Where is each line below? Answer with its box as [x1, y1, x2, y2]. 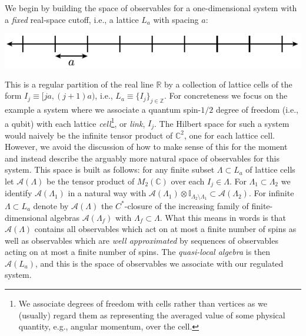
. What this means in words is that [159, 211, 286, 223]
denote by [33, 199, 69, 211]
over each [171, 175, 205, 187]
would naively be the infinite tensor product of [5, 129, 173, 141]
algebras [50, 211, 79, 223]
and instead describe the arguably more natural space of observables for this [5, 152, 280, 164]
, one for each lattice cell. [184, 129, 275, 141]
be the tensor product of [46, 175, 135, 187]
